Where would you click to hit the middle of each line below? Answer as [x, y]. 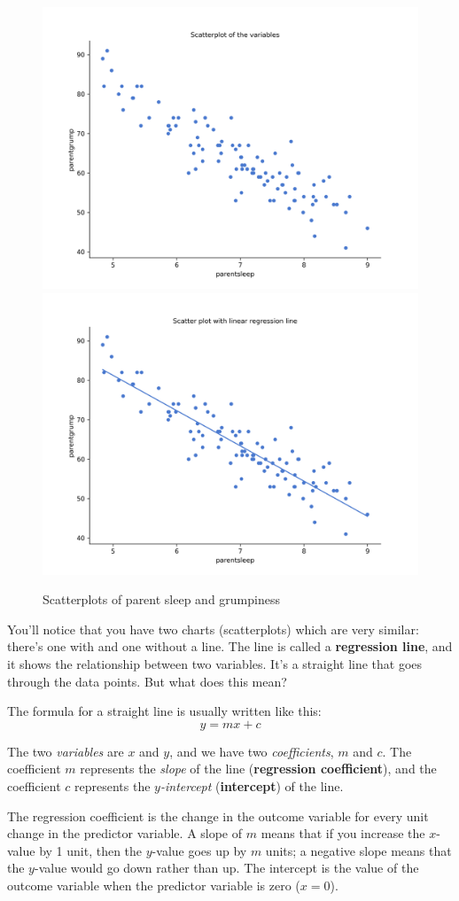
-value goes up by [199, 850]
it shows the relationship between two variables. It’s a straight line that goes [215, 663]
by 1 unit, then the [91, 850]
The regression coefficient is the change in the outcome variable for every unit [218, 816]
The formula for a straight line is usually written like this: [164, 711]
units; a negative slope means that [358, 850]
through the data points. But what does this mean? [147, 681]
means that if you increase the [343, 833]
